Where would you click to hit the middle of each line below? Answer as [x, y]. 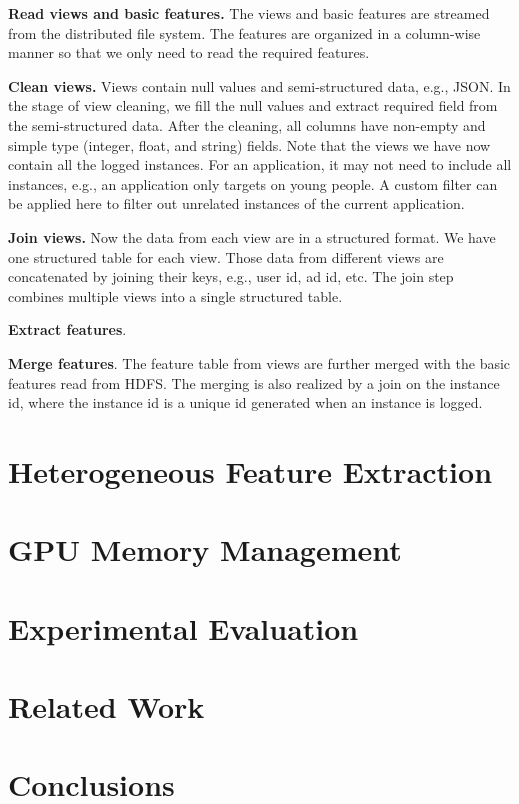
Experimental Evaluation [183, 627]
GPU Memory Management [205, 549]
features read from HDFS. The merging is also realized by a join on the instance [254, 382]
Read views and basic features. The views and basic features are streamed [249, 13]
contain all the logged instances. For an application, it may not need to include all [260, 164]
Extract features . [67, 329]
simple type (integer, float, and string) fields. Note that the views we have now [249, 144]
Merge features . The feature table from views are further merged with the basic [259, 362]
